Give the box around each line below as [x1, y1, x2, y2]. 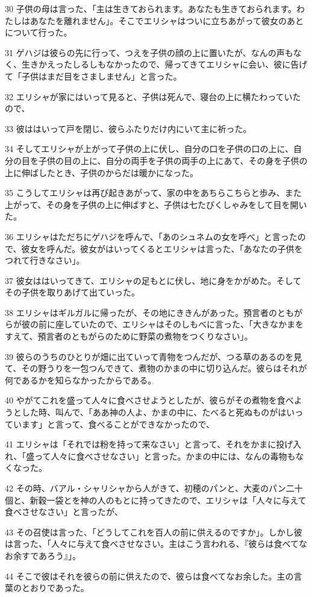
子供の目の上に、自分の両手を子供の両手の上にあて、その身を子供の [38, 154, 308, 166]
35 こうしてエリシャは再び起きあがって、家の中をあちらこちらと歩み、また [5, 186, 302, 199]
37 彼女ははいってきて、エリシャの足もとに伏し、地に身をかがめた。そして [5, 274, 302, 286]
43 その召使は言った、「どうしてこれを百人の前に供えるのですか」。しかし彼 [5, 525, 302, 538]
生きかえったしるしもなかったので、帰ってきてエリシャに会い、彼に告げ [21, 58, 308, 71]
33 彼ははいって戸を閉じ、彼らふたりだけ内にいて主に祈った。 [5, 122, 252, 134]
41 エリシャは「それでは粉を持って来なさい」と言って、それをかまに [5, 438, 276, 450]
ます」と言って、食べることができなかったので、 [21, 417, 215, 430]
